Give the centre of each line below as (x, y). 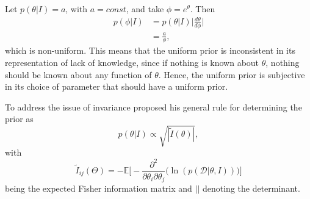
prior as (19, 119)
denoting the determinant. (251, 188)
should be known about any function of (78, 74)
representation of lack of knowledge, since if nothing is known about (132, 62)
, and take (145, 9)
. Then (203, 9)
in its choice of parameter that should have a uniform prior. (117, 86)
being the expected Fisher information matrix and (99, 188)
